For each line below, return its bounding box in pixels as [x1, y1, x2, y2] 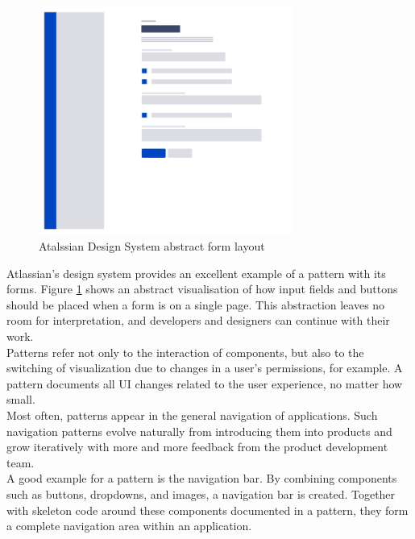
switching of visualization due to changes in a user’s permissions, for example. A [6, 359, 403, 376]
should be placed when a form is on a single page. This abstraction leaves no [6, 296, 385, 313]
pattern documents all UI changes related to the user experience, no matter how [6, 375, 403, 392]
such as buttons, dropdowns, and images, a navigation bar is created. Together [6, 485, 396, 502]
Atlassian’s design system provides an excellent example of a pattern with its [6, 264, 386, 281]
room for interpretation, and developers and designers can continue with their [6, 312, 390, 329]
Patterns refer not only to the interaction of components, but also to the [6, 343, 364, 360]
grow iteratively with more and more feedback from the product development [6, 438, 388, 455]
